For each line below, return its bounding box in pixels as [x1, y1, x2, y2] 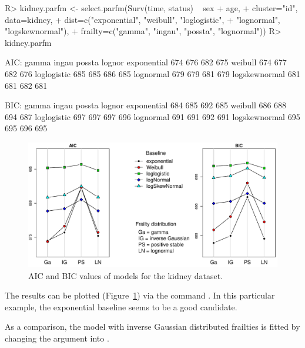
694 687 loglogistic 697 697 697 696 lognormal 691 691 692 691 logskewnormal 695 [5, 110, 300, 122]
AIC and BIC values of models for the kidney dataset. [28, 269, 223, 281]
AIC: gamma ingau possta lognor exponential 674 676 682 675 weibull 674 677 [5, 56, 287, 68]
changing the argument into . [5, 332, 109, 344]
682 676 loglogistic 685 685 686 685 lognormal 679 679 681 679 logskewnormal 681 [5, 67, 300, 79]
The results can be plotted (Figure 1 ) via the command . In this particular [5, 289, 275, 301]
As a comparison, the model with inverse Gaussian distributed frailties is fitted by [5, 320, 300, 333]
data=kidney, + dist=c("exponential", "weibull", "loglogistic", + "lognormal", [5, 13, 280, 25]
